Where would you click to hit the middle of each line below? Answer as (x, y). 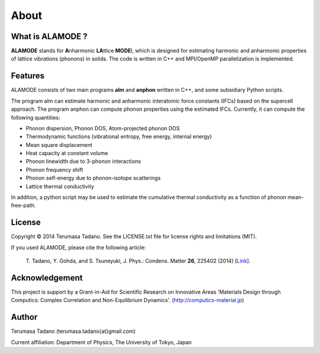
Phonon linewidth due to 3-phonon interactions (84, 161)
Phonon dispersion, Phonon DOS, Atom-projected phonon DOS (103, 128)
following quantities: (36, 117)
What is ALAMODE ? (49, 36)
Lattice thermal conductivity (60, 186)
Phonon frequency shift (55, 169)
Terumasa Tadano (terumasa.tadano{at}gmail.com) (73, 331)
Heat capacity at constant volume (67, 153)
